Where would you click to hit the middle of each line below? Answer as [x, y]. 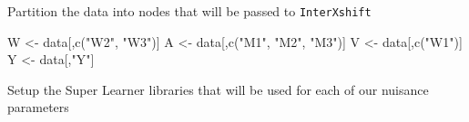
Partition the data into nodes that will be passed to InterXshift [189, 11]
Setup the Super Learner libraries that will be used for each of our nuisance [218, 89]
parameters [38, 107]
